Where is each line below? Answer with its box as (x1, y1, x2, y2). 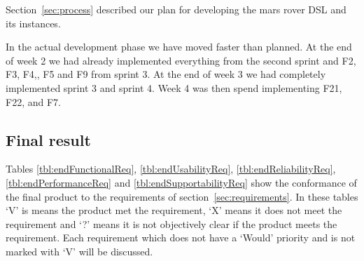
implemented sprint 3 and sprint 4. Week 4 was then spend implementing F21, (6, 80, 342, 95)
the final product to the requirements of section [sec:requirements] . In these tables (6, 189, 358, 203)
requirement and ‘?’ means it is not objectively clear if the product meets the (6, 216, 337, 231)
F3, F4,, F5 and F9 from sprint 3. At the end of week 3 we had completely (6, 67, 326, 81)
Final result (6, 128, 91, 150)
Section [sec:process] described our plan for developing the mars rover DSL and (6, 2, 346, 16)
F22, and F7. (6, 94, 61, 109)
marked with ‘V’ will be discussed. (6, 243, 153, 258)
